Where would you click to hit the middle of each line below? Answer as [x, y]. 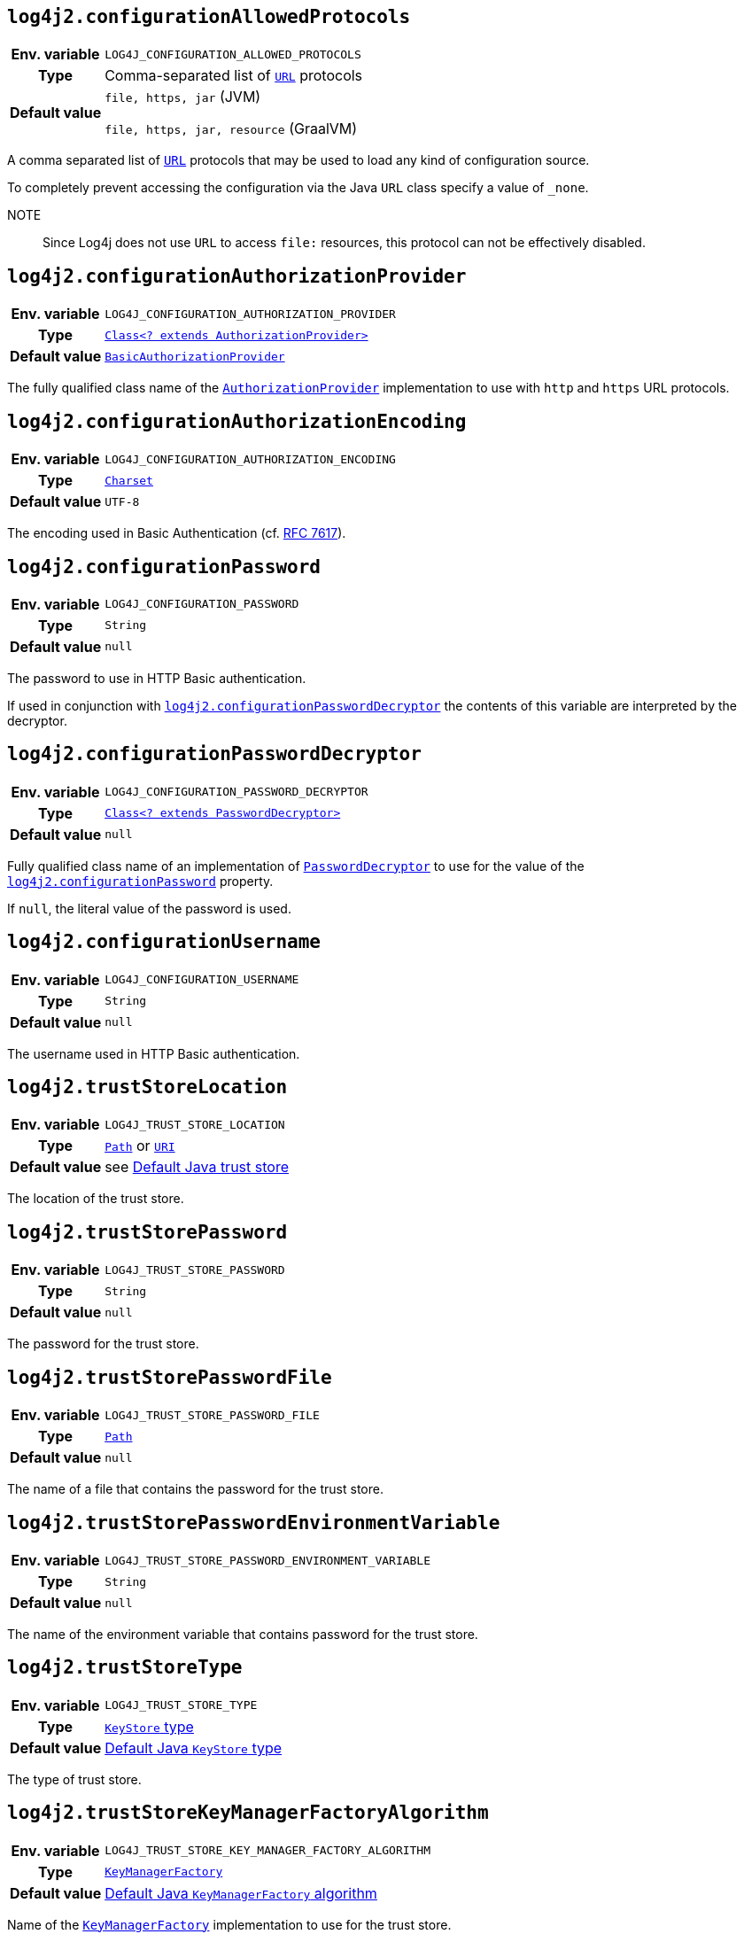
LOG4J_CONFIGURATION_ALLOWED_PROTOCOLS [233, 54]
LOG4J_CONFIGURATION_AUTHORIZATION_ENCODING [250, 459]
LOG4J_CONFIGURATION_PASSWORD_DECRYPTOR [236, 792]
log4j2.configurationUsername [164, 942]
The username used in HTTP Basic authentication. [154, 1053]
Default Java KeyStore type [194, 1748]
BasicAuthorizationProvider [195, 356]
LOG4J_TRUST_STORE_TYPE [181, 1705]
